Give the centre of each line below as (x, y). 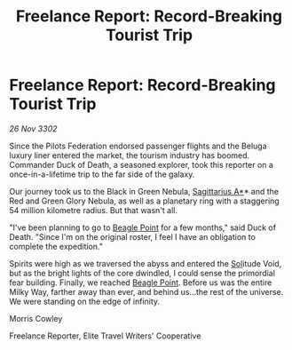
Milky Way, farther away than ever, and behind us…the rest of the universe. (146, 291)
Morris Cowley (36, 318)
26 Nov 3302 (33, 128)
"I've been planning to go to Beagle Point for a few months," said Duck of (143, 227)
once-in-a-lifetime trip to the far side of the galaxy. (102, 174)
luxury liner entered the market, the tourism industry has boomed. (130, 155)
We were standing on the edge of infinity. (85, 301)
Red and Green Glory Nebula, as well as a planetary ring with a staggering (144, 201)
